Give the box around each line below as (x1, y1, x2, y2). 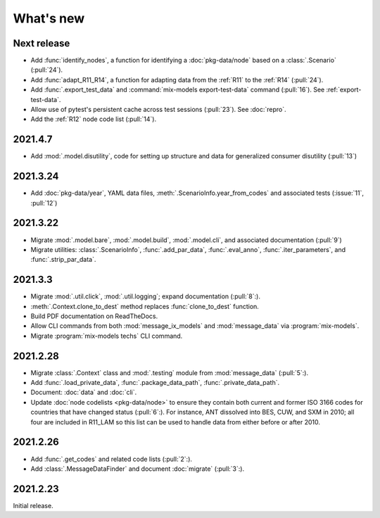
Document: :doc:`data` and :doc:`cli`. (30, 388, 137, 397)
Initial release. (13, 501, 53, 510)
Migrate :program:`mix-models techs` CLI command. (30, 331, 183, 340)
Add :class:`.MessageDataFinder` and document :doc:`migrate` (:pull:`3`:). (30, 465, 245, 473)
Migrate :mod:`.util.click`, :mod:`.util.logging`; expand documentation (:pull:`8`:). (30, 292, 260, 301)
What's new (13, 11, 85, 26)
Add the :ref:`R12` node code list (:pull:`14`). (30, 115, 157, 123)
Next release (13, 37, 70, 49)
